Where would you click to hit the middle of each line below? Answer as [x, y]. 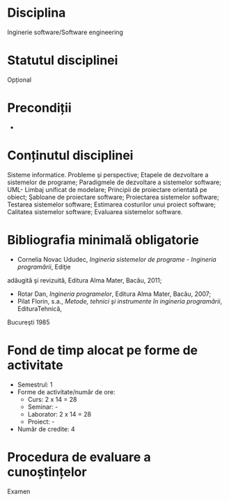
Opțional [19, 80]
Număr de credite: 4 [46, 429]
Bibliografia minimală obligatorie [103, 240]
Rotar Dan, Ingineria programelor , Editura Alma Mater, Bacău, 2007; [114, 294]
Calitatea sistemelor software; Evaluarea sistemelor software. [95, 211]
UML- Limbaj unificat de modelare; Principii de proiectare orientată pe [107, 189]
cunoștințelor [47, 472]
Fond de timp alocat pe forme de [103, 350]
